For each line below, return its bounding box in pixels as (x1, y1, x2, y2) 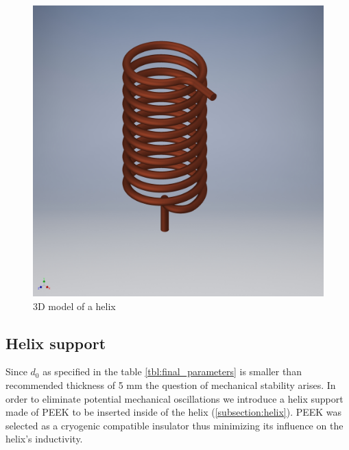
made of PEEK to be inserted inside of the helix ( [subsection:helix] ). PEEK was (5, 405, 342, 419)
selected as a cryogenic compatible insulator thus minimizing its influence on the (5, 418, 344, 432)
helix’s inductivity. (5, 431, 83, 446)
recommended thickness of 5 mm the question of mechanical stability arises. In (5, 377, 336, 392)
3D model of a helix (33, 298, 116, 313)
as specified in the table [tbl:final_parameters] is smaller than (43, 364, 302, 379)
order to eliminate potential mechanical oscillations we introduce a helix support (5, 391, 344, 405)
